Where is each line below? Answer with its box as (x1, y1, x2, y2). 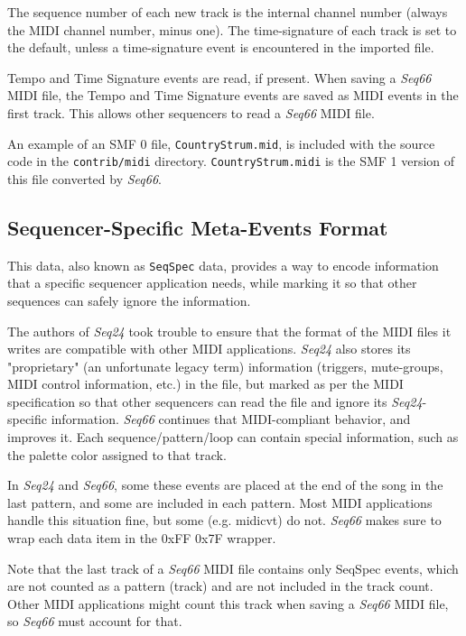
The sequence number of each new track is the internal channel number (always (7, 3, 448, 21)
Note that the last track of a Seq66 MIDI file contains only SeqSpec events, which (7, 558, 459, 577)
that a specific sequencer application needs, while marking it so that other (7, 273, 417, 292)
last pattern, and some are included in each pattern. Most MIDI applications (7, 493, 433, 512)
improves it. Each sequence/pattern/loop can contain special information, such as (7, 428, 459, 447)
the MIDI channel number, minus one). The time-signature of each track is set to (7, 20, 457, 39)
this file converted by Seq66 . (7, 169, 162, 188)
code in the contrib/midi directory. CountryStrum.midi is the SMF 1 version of (7, 152, 455, 171)
